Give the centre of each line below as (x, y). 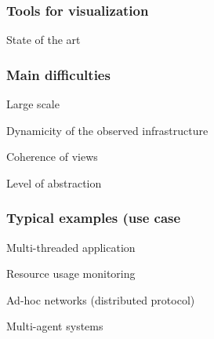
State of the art (44, 40)
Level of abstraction (54, 182)
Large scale (33, 104)
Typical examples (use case (94, 218)
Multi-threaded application (71, 247)
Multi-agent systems (55, 326)
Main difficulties (58, 74)
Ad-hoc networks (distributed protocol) (101, 299)
